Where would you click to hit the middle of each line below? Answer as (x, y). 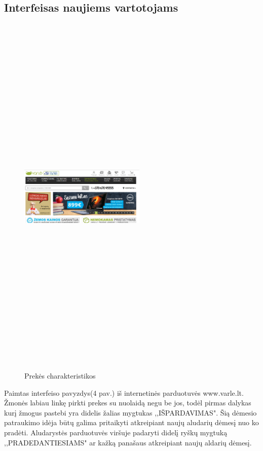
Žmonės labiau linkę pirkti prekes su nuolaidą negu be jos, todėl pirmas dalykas (128, 403)
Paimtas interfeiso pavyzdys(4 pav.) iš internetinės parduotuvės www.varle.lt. (124, 392)
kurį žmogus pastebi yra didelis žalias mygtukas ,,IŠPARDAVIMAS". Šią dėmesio (130, 412)
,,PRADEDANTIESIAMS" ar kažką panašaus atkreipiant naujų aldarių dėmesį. (128, 442)
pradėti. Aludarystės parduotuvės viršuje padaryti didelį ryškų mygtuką (116, 433)
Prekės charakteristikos (60, 376)
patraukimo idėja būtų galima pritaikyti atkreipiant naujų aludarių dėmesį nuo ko (131, 422)
